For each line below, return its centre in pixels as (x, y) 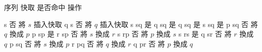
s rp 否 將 (133, 34)
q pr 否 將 (149, 43)
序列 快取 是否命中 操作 (43, 7)
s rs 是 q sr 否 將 (205, 34)
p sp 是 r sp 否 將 (60, 34)
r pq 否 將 (87, 43)
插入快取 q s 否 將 (63, 24)
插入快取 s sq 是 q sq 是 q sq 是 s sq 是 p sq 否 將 (179, 24)
